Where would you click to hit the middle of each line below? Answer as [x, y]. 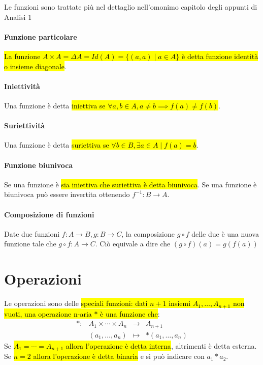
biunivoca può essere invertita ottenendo [67, 194]
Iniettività [22, 86]
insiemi [180, 303]
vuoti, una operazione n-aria [48, 313]
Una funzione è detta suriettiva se [57, 145]
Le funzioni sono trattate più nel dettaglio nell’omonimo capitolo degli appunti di [131, 7]
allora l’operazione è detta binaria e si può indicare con [119, 356]
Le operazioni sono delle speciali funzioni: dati [76, 303]
